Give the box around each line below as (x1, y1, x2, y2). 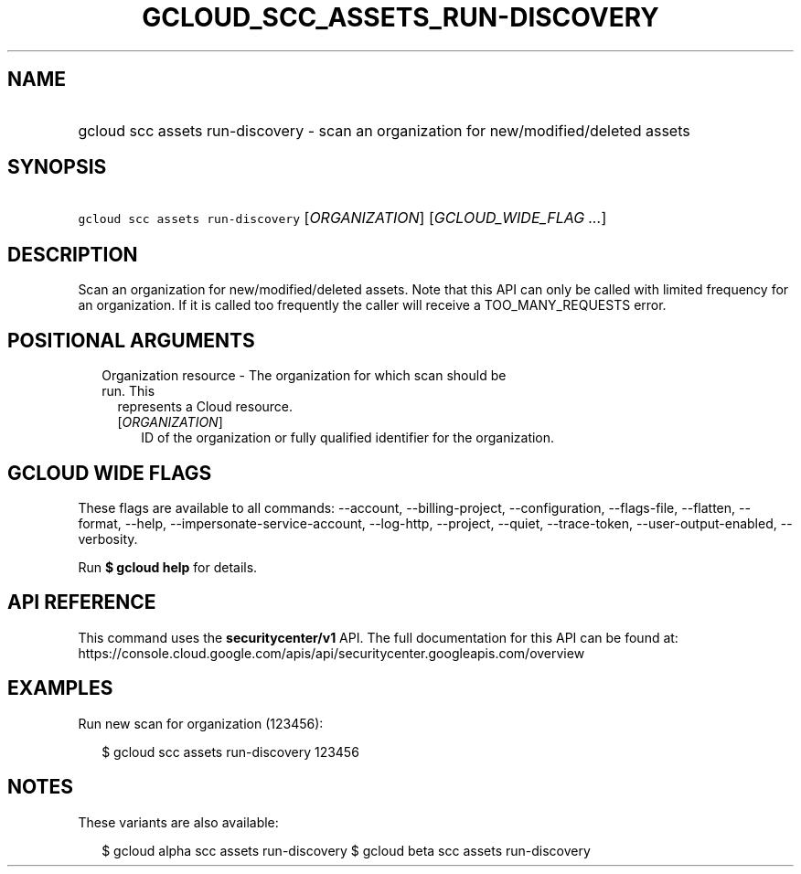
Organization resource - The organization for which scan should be (101, 368, 507, 384)
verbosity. (78, 530, 138, 547)
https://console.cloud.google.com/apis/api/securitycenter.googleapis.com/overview (78, 645, 585, 661)
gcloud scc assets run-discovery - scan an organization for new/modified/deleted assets (78, 121, 690, 140)
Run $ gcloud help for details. (78, 559, 258, 575)
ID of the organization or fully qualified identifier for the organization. (141, 430, 555, 446)
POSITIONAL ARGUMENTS (7, 328, 255, 352)
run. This (101, 383, 155, 400)
